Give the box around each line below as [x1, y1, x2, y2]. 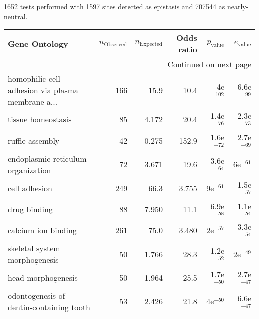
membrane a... [8, 96, 58, 107]
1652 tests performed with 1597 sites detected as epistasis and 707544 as [4, 1, 225, 11]
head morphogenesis [8, 272, 78, 284]
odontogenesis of [8, 289, 65, 301]
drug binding [8, 203, 53, 215]
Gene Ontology [8, 37, 68, 49]
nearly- [227, 1, 249, 11]
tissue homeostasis [8, 113, 72, 125]
